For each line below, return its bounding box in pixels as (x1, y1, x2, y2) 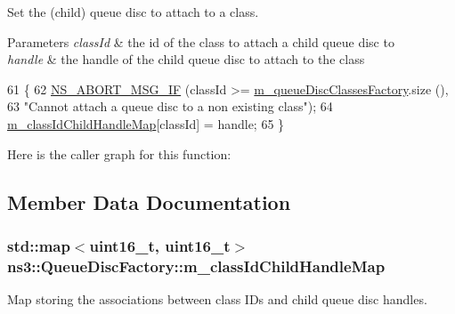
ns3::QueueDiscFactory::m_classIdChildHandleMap (7, 254, 386, 277)
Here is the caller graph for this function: (7, 144, 232, 163)
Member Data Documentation (7, 188, 291, 215)
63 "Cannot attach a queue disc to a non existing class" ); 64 (7, 97, 333, 116)
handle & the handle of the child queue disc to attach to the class (7, 50, 365, 68)
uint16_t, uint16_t (89, 234, 231, 256)
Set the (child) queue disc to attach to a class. (7, 3, 259, 20)
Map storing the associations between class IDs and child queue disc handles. (7, 290, 427, 309)
